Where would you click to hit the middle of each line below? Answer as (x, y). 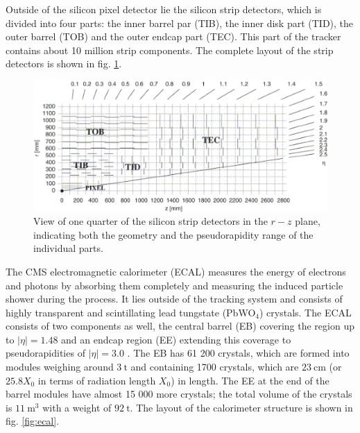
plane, (308, 221)
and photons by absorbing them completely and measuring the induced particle (174, 285)
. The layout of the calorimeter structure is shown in (241, 407)
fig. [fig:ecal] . (33, 421)
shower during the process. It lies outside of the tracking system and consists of (174, 299)
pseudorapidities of (45, 353)
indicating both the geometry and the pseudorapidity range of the (173, 234)
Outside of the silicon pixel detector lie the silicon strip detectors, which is (164, 9)
